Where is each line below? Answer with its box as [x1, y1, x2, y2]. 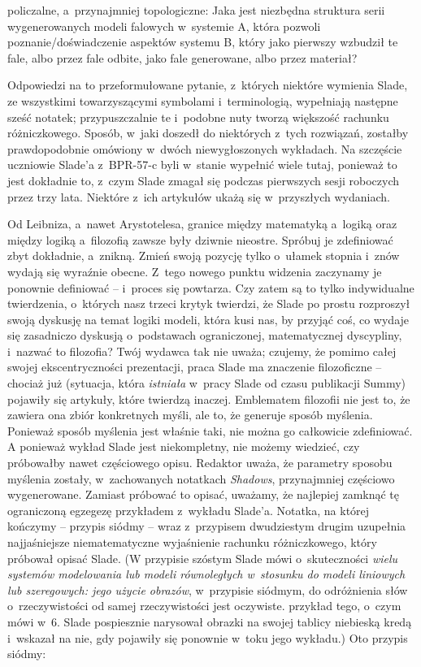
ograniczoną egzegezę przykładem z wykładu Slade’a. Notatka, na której [7, 501, 370, 518]
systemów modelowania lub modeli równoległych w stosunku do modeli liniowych [7, 565, 406, 583]
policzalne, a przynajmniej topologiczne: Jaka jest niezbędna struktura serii [7, 2, 385, 18]
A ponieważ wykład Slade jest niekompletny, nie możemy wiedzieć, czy [7, 438, 360, 455]
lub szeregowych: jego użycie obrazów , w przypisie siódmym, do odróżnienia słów [7, 581, 408, 598]
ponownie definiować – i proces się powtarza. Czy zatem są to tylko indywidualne [7, 279, 414, 296]
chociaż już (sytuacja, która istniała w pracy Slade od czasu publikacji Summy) [7, 375, 406, 392]
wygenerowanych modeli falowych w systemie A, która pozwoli [7, 17, 321, 34]
